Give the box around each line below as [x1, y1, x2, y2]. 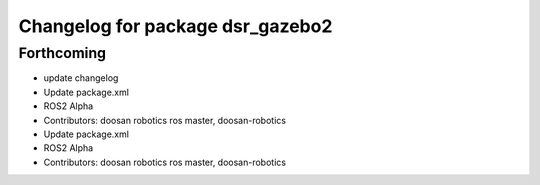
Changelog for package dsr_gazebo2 [18, 15, 333, 37]
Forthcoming [18, 44, 107, 62]
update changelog [43, 72, 119, 84]
